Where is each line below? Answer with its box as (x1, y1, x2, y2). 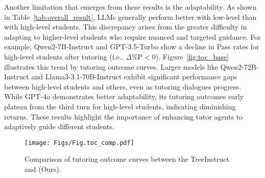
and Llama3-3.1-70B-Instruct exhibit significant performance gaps (31, 71, 237, 82)
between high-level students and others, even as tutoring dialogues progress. (4, 81, 242, 92)
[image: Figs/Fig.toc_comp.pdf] (25, 139, 134, 146)
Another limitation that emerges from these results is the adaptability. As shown (4, 2, 257, 12)
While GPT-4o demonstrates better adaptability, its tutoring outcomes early (4, 91, 244, 102)
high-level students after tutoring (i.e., (4, 51, 124, 62)
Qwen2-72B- (220, 61, 259, 72)
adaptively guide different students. (4, 121, 114, 132)
